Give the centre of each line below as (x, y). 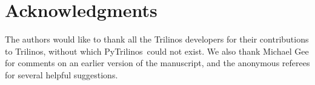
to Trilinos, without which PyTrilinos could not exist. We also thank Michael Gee (157, 51)
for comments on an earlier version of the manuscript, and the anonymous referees (157, 63)
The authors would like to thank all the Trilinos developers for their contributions (157, 39)
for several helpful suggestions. (61, 74)
